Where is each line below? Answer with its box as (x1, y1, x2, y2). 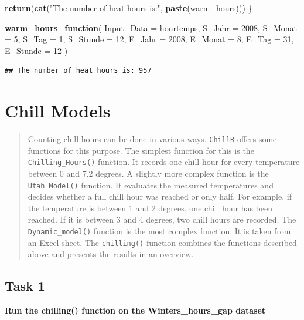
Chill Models (5, 99, 111, 123)
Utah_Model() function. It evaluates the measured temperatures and (28, 178, 274, 191)
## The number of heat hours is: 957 (5, 66, 152, 75)
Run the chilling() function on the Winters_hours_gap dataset (5, 304, 266, 316)
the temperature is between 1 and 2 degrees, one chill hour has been (28, 201, 273, 214)
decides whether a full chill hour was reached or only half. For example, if (28, 190, 292, 203)
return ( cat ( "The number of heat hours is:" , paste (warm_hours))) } (5, 2, 252, 14)
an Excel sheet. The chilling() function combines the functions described (28, 236, 297, 248)
